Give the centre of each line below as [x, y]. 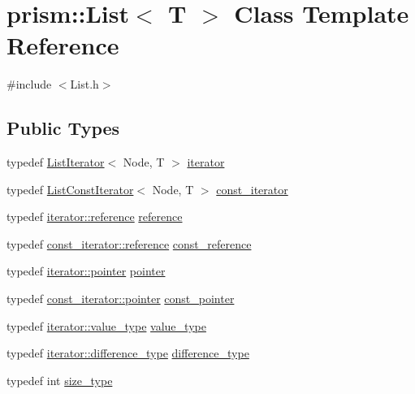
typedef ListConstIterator [70, 189]
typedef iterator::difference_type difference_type [128, 353]
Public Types [63, 128]
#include [29, 84]
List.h [84, 84]
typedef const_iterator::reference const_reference [129, 243]
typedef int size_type [60, 380]
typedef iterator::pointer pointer [86, 271]
